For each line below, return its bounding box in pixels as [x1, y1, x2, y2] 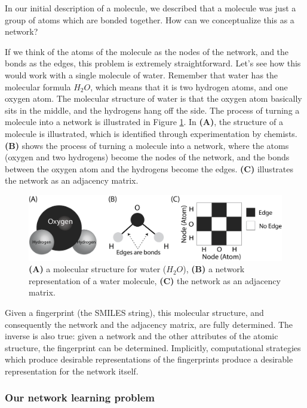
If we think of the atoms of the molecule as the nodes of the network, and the [5, 45, 289, 57]
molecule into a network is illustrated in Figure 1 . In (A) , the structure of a [5, 115, 283, 128]
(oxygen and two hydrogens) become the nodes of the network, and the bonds [5, 151, 290, 163]
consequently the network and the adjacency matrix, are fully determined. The [5, 318, 293, 330]
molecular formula [5, 80, 71, 93]
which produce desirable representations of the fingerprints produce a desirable [5, 353, 293, 366]
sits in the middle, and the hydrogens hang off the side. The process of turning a [5, 103, 300, 116]
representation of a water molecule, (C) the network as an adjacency [29, 274, 281, 287]
